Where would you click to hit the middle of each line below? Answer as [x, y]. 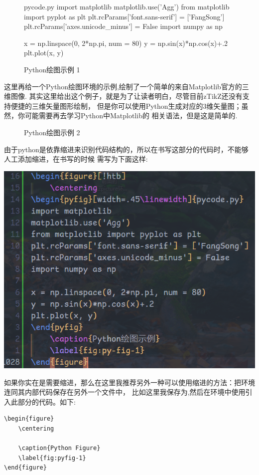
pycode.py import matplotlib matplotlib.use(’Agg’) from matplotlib [127, 6]
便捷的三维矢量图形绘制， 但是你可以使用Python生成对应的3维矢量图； [126, 106]
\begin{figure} [29, 419]
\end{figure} [25, 468]
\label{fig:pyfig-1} [52, 458]
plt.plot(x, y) [44, 53]
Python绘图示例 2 [52, 132]
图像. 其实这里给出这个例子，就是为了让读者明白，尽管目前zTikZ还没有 [127, 96]
